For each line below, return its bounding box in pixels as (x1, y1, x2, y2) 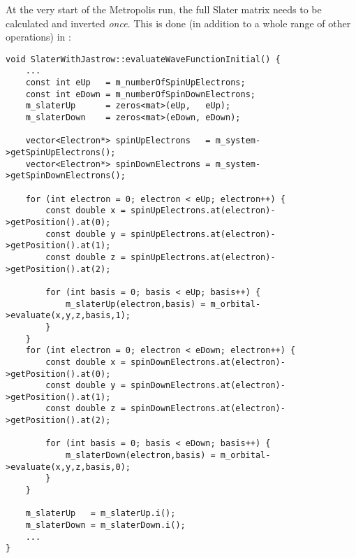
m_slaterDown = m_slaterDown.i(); (25, 520, 186, 531)
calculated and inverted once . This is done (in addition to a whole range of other (6, 15, 351, 30)
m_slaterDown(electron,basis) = (65, 450, 216, 461)
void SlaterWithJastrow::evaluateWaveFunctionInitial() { (6, 54, 281, 64)
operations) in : (6, 29, 71, 44)
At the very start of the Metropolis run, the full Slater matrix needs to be (6, 2, 322, 16)
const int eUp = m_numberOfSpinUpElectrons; (25, 78, 246, 88)
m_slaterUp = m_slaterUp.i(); (25, 508, 176, 519)
